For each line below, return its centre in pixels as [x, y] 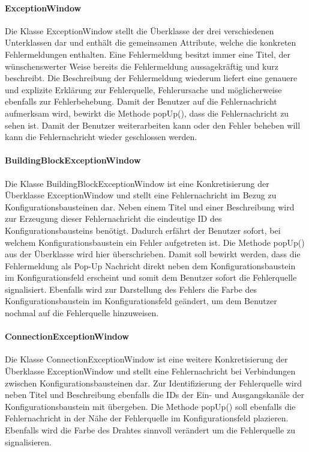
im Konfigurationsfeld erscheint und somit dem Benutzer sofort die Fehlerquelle [151, 277]
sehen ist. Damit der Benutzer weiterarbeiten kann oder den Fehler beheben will [153, 125]
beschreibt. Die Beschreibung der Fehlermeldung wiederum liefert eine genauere [151, 78]
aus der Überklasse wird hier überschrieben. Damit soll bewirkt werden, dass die [153, 254]
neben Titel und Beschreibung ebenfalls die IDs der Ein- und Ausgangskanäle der [154, 395]
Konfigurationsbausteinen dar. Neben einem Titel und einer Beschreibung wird [150, 206]
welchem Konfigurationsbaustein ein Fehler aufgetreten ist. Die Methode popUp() [155, 242]
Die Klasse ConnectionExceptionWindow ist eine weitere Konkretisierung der [146, 359]
